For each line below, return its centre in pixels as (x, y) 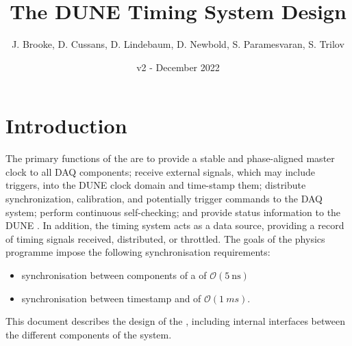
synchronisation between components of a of (114, 275)
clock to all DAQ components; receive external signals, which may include (160, 171)
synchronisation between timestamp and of (111, 298)
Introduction (66, 125)
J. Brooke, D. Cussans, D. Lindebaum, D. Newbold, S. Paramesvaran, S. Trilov (178, 44)
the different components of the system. (89, 334)
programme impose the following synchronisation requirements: (138, 252)
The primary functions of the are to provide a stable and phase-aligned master (170, 158)
